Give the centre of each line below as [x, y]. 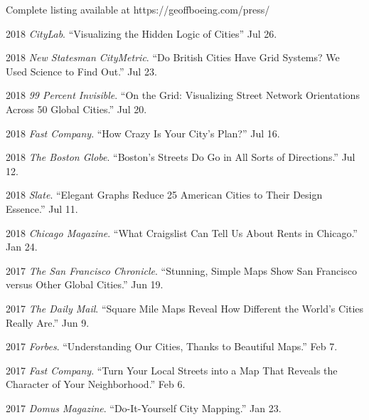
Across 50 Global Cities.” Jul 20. [76, 109]
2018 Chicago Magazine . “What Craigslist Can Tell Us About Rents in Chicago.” [182, 232]
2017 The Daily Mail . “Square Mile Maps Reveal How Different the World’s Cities [185, 308]
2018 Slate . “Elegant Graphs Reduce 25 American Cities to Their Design [164, 195]
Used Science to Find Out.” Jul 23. [81, 71]
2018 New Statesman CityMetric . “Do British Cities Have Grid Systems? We [173, 57]
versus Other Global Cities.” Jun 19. [85, 284]
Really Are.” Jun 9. [48, 322]
